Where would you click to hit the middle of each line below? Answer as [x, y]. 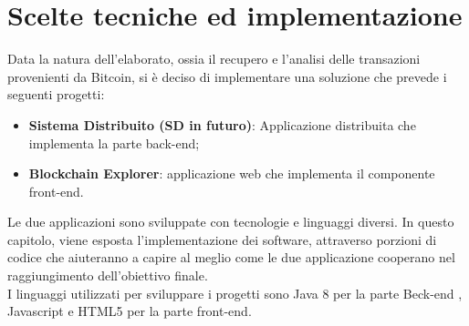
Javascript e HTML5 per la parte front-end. [130, 311]
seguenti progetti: [56, 94]
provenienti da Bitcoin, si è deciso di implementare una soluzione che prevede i [227, 76]
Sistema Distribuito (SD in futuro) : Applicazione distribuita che [222, 124]
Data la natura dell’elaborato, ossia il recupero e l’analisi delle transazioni [214, 59]
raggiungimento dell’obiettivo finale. [108, 275]
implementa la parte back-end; [114, 143]
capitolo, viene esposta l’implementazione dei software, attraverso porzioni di [222, 239]
